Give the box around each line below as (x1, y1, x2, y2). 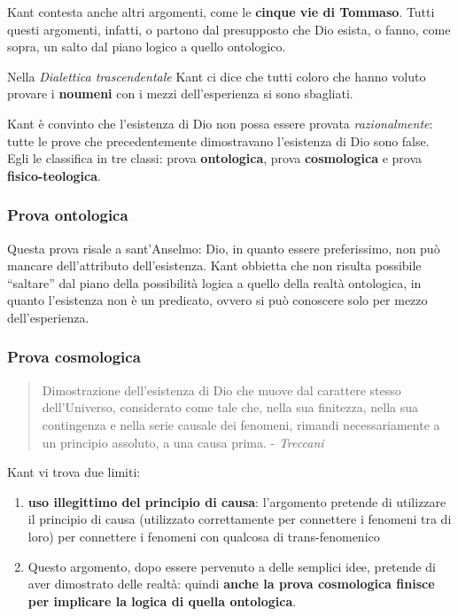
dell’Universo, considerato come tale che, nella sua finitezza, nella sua (42, 398, 419, 417)
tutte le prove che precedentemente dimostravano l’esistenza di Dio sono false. (7, 131, 430, 150)
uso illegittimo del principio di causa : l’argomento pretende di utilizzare (27, 492, 446, 511)
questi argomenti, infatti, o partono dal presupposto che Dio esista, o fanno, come (7, 19, 451, 38)
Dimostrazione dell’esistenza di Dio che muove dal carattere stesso (42, 380, 401, 399)
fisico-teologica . (7, 166, 101, 184)
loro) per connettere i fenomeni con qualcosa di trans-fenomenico (27, 526, 380, 545)
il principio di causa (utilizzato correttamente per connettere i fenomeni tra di (27, 510, 452, 528)
